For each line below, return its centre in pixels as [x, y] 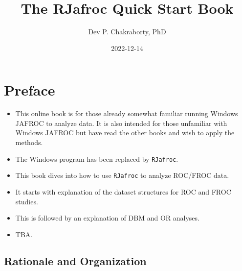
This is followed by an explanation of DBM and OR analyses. [107, 218]
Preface [30, 90]
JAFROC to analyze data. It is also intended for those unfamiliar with [121, 123]
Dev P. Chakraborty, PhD [127, 32]
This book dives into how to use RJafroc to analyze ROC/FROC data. [122, 175]
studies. [27, 201]
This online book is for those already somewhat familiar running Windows [127, 113]
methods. [29, 142]
